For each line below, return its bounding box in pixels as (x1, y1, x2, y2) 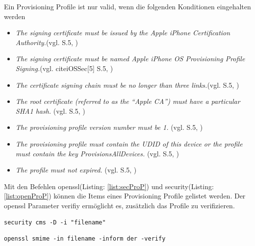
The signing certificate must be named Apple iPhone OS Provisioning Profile (15, 53, 245, 64)
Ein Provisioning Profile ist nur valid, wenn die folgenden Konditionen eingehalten (4, 1, 251, 11)
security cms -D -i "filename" (4, 219, 106, 226)
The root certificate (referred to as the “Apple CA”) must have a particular (15, 96, 240, 106)
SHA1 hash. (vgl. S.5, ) (15, 105, 85, 116)
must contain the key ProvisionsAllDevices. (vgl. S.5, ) (15, 148, 179, 158)
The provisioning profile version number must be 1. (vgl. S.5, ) (15, 122, 203, 132)
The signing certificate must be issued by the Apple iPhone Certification (15, 27, 230, 38)
